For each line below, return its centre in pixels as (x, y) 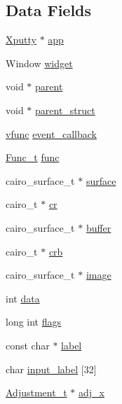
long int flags (34, 322)
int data (23, 298)
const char (28, 345)
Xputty (21, 40)
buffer (99, 227)
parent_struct (65, 110)
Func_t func (33, 157)
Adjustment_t (36, 392)
